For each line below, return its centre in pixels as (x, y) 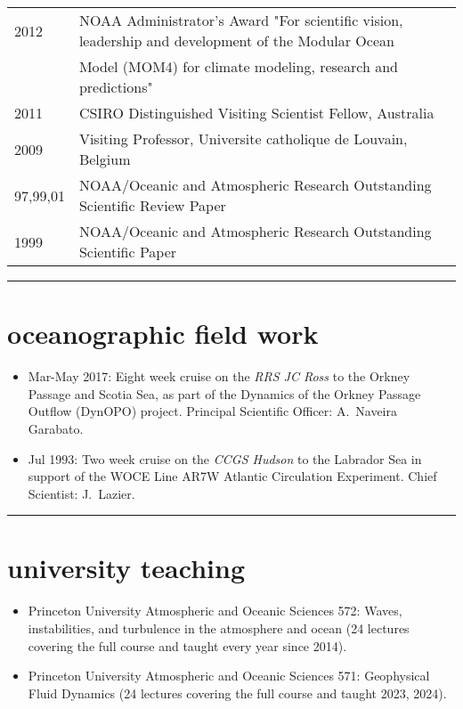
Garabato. (56, 428)
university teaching (126, 568)
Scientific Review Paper (152, 205)
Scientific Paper (128, 252)
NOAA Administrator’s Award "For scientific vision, (241, 20)
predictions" (116, 87)
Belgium (105, 159)
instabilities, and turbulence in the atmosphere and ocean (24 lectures (219, 628)
